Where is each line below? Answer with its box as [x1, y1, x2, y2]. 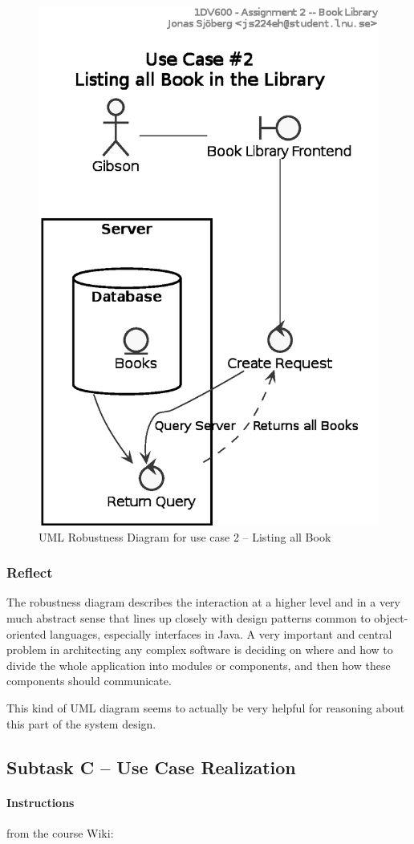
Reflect [6, 562, 53, 582]
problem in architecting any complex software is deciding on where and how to [6, 641, 393, 658]
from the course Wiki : [6, 824, 114, 841]
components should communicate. [6, 672, 172, 689]
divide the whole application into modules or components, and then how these [6, 656, 391, 673]
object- [374, 610, 408, 627]
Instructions [6, 793, 75, 810]
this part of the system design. [6, 715, 156, 732]
